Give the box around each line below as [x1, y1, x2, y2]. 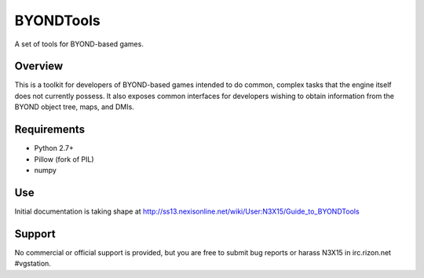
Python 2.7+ [34, 144, 75, 153]
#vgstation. [14, 259, 51, 269]
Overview [14, 60, 64, 73]
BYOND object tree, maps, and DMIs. [14, 102, 135, 112]
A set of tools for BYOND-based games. [14, 39, 144, 49]
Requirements [14, 123, 86, 137]
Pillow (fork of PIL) [34, 154, 94, 164]
